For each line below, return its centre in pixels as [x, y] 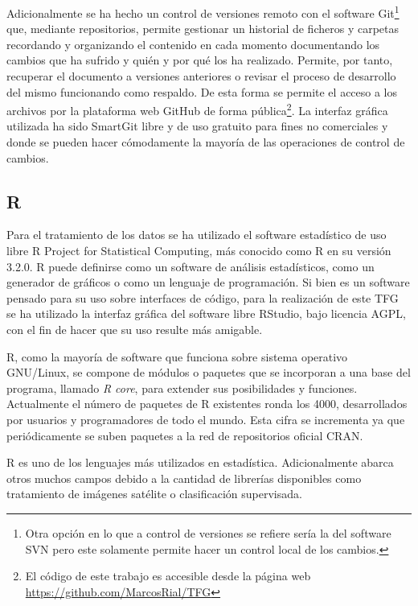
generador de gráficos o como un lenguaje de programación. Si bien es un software [208, 282]
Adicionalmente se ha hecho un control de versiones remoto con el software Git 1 [203, 12]
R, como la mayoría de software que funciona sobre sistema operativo [177, 356]
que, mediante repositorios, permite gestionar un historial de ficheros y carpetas [203, 29]
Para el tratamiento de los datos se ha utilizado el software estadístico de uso [197, 235]
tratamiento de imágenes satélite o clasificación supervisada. [154, 494]
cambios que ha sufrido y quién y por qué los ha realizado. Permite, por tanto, [200, 60]
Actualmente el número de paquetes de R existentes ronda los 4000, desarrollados [207, 404]
